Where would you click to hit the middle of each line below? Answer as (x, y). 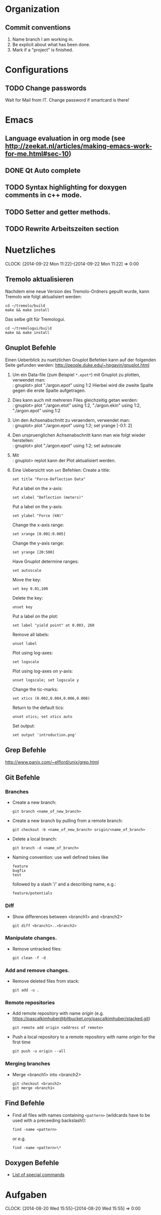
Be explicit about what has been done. (51, 45)
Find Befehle (25, 1103)
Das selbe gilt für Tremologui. (35, 319)
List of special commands (39, 1175)
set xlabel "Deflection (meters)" (48, 497)
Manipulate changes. (31, 938)
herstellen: (23, 440)
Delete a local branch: (35, 839)
